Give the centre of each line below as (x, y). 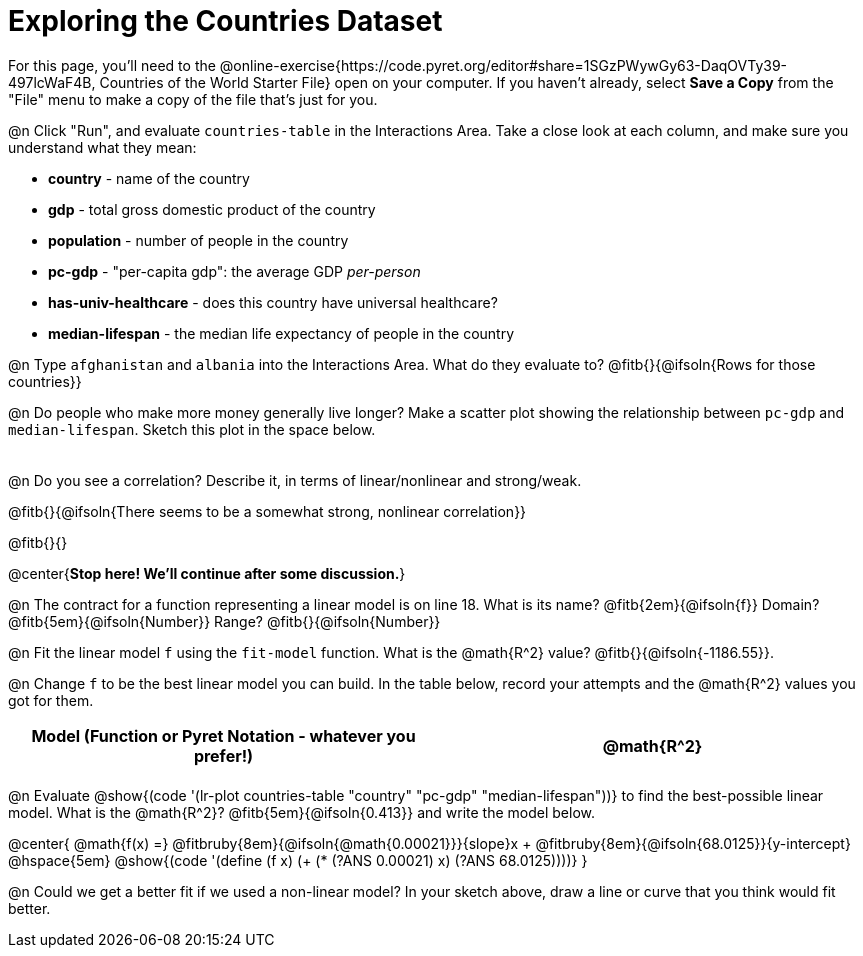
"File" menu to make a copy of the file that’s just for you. (193, 99)
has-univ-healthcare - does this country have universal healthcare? (273, 302)
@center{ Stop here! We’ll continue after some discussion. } (207, 573)
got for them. (51, 700)
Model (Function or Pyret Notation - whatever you (223, 735)
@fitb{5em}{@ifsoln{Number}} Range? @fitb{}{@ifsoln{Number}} (224, 621)
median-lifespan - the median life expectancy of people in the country (281, 333)
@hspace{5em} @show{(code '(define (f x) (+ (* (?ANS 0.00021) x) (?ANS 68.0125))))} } (298, 860)
